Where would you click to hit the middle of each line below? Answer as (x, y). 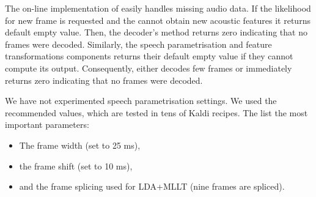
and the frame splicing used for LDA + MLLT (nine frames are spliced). (152, 186)
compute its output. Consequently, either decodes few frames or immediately (149, 68)
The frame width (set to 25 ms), (80, 145)
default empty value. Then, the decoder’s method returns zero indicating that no (156, 32)
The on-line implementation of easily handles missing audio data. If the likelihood (158, 8)
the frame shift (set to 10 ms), (76, 165)
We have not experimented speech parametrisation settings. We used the (141, 101)
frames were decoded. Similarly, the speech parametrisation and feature (138, 44)
